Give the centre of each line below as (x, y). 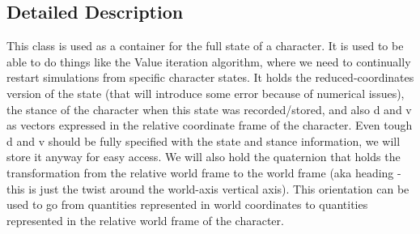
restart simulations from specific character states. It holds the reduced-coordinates (210, 77)
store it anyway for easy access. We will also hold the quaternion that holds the (204, 157)
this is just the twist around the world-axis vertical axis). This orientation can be (208, 188)
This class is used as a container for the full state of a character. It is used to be (205, 46)
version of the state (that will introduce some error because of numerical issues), (206, 93)
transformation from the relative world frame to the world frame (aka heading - (204, 172)
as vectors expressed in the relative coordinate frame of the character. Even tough (210, 125)
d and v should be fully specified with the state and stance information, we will (204, 140)
